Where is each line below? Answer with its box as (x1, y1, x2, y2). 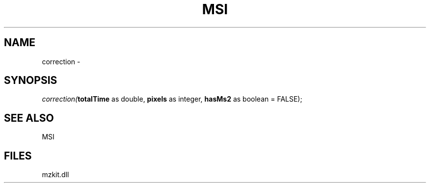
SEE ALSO (4, 111, 54, 124)
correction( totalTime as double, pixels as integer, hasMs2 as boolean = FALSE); (42, 95, 302, 104)
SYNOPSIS (4, 74, 57, 87)
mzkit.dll (42, 170, 69, 179)
